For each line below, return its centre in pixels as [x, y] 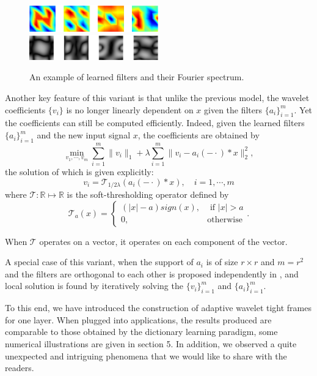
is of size [222, 262]
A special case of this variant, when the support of [99, 262]
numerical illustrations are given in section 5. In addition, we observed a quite [151, 343]
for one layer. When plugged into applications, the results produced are [138, 319]
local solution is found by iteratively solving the [94, 286]
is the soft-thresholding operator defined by [148, 194]
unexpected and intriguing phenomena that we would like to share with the [146, 355]
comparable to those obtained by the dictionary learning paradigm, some [141, 332]
